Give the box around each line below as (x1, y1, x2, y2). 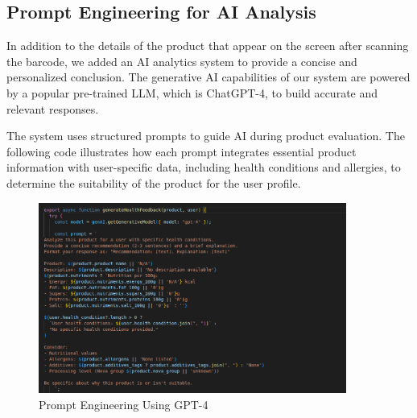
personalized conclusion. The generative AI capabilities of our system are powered (6, 68, 411, 85)
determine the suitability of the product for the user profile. (6, 174, 301, 191)
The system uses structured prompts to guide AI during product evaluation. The (6, 127, 405, 144)
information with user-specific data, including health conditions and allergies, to (6, 159, 401, 176)
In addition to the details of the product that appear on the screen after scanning (6, 37, 409, 54)
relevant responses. (6, 100, 99, 117)
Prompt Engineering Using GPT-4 (39, 395, 208, 412)
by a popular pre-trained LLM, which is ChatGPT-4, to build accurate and (6, 84, 378, 101)
